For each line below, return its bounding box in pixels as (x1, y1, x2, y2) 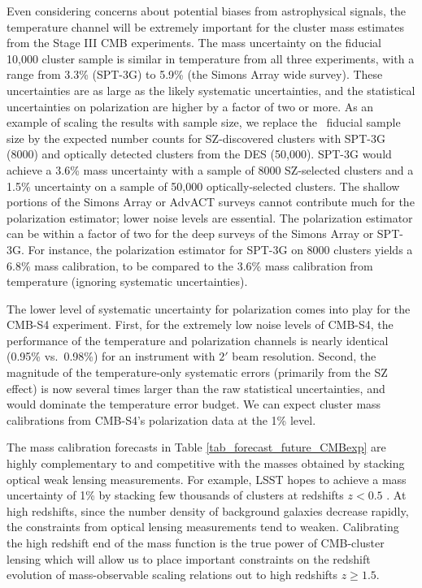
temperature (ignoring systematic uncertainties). (7, 273, 248, 290)
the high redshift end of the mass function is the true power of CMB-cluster (7, 534, 385, 551)
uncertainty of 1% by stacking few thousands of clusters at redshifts (7, 486, 344, 504)
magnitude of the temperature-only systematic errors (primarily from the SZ (7, 364, 388, 381)
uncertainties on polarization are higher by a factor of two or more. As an (7, 97, 374, 115)
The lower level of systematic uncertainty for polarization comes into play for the (7, 300, 411, 317)
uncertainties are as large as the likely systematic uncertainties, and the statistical (7, 81, 415, 98)
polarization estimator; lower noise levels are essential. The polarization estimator (7, 209, 413, 226)
